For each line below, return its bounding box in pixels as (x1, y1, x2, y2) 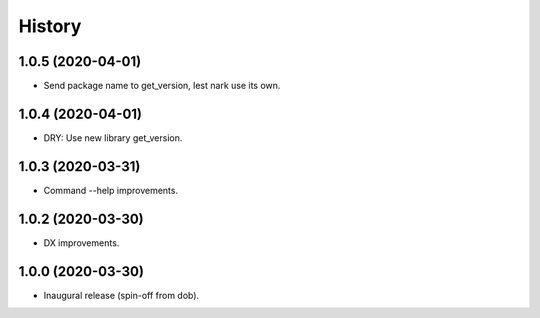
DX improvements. (43, 236, 120, 249)
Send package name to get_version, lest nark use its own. (43, 80, 281, 92)
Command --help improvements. (43, 184, 179, 196)
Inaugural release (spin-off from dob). (43, 289, 200, 301)
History (18, 15, 82, 37)
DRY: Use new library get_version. (43, 131, 183, 144)
